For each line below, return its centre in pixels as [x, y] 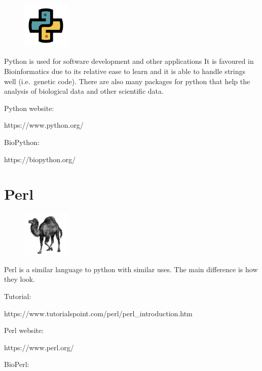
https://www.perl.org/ [39, 347]
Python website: [29, 108]
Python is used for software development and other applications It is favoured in [129, 61]
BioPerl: [17, 364]
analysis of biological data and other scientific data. [84, 91]
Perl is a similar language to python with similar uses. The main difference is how [131, 269]
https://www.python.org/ [44, 125]
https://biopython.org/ [40, 159]
